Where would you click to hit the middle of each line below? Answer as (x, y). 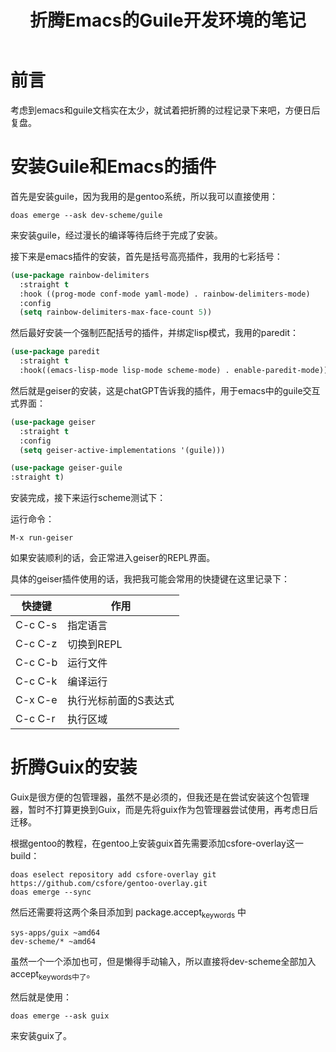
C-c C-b (36, 663)
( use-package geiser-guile (66, 468)
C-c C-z (36, 644)
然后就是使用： (41, 997)
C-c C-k (36, 681)
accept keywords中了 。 (53, 974)
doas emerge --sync (51, 892)
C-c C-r (35, 719)
